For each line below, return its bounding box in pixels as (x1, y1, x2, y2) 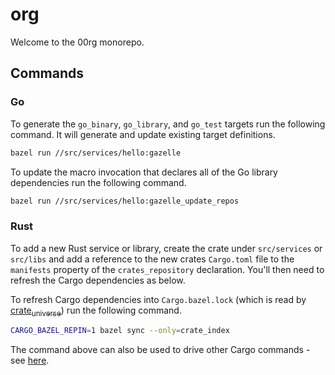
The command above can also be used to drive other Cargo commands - (10, 344, 311, 356)
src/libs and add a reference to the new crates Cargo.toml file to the (10, 253, 295, 265)
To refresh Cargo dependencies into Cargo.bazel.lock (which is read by (10, 293, 307, 305)
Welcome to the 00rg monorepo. (10, 36, 145, 48)
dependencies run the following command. (10, 176, 187, 188)
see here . (10, 354, 50, 367)
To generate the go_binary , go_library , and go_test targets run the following (10, 118, 326, 130)
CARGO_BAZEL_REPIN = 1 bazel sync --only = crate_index (10, 326, 230, 336)
